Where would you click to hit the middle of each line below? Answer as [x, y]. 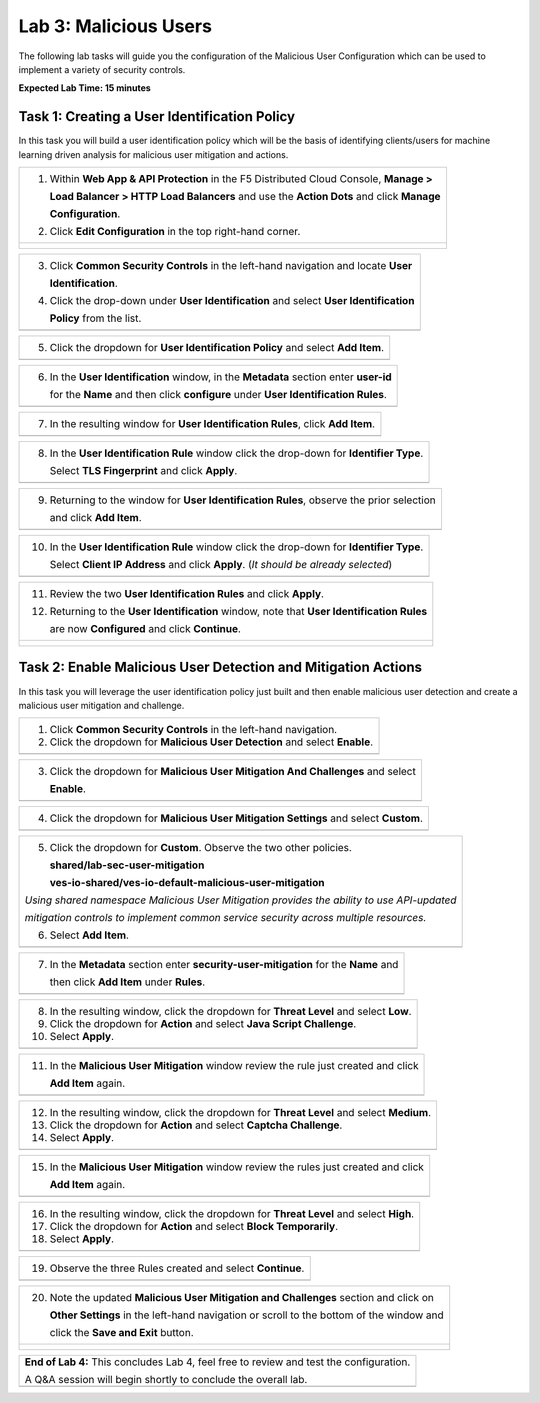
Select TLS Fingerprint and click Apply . [143, 471]
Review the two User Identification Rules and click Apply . [187, 594]
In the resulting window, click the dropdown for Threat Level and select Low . [230, 1012]
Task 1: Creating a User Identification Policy [156, 116]
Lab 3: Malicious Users [115, 26]
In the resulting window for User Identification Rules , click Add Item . [212, 424]
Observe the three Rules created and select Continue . [177, 1268]
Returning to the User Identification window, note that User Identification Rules [238, 612]
